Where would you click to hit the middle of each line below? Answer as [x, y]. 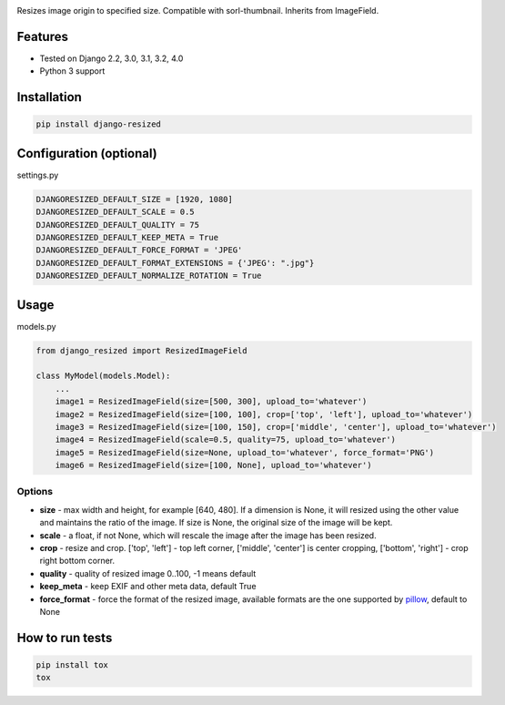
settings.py [38, 175]
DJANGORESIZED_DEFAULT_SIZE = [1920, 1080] [135, 199]
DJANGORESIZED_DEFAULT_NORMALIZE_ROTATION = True [149, 276]
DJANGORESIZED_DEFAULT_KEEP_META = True [127, 237]
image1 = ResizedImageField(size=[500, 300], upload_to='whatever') [211, 402]
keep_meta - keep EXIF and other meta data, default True [148, 587]
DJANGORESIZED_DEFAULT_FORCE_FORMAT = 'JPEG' [139, 250]
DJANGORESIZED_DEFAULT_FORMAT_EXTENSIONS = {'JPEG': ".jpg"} [175, 263]
